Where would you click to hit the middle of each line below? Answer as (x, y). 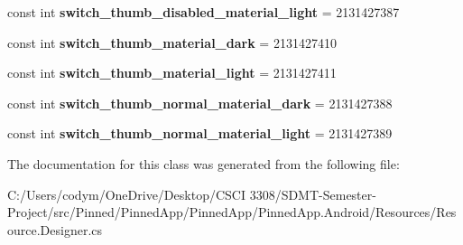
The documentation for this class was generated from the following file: (204, 163)
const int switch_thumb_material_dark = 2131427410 (172, 42)
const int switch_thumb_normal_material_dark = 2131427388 (200, 103)
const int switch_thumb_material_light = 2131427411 (172, 73)
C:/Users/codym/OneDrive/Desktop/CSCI (126, 194)
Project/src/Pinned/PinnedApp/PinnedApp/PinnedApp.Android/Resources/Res (232, 212)
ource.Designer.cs (55, 229)
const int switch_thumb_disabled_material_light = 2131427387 (204, 12)
